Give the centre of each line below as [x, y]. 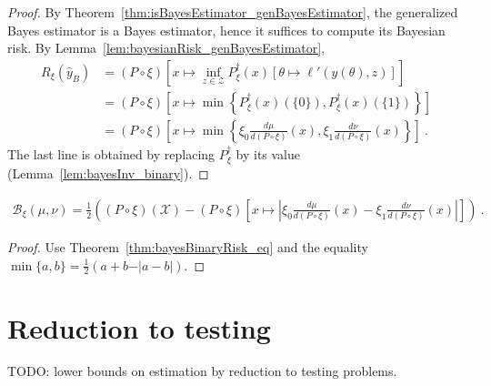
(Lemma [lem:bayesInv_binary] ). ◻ [108, 173]
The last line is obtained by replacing [111, 153]
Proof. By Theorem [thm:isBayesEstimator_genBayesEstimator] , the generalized [233, 12]
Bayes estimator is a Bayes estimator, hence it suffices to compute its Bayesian [226, 30]
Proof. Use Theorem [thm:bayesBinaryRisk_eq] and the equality [188, 246]
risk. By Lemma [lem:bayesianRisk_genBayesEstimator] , [166, 48]
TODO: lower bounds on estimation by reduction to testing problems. [202, 371]
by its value [268, 153]
